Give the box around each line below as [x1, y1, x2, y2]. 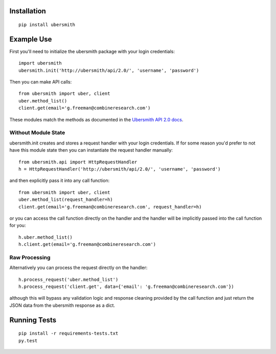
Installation [9, 7, 46, 15]
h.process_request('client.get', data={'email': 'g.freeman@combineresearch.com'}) [18, 284, 235, 289]
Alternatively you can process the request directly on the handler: [9, 264, 148, 271]
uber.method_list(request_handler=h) [18, 197, 113, 202]
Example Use [9, 35, 52, 44]
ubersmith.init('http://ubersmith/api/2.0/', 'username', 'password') [18, 67, 199, 73]
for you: [9, 222, 26, 228]
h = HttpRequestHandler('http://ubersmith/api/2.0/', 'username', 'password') [18, 166, 221, 172]
